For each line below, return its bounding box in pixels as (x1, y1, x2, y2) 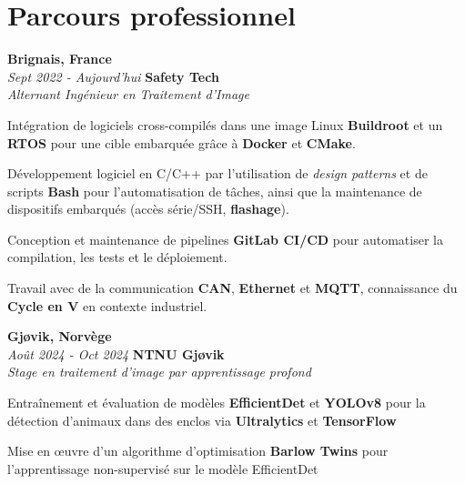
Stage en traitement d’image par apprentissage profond (7, 362, 311, 381)
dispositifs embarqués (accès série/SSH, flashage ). (7, 199, 289, 218)
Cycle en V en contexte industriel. (7, 296, 207, 315)
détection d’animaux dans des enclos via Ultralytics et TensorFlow (7, 410, 397, 429)
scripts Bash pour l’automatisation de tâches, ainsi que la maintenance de (7, 181, 422, 200)
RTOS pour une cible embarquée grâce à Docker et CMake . (7, 133, 356, 152)
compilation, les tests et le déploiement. (7, 247, 227, 267)
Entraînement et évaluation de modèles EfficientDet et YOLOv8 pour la (7, 393, 426, 412)
